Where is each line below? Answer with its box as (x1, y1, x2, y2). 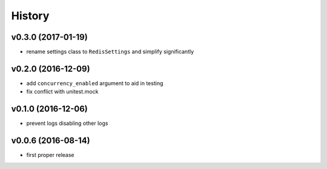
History (11, 9, 50, 22)
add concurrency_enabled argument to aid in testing (26, 79, 163, 87)
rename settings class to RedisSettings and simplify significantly (26, 48, 194, 56)
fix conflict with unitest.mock (26, 88, 99, 95)
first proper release (26, 151, 74, 159)
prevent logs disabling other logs (26, 120, 108, 127)
